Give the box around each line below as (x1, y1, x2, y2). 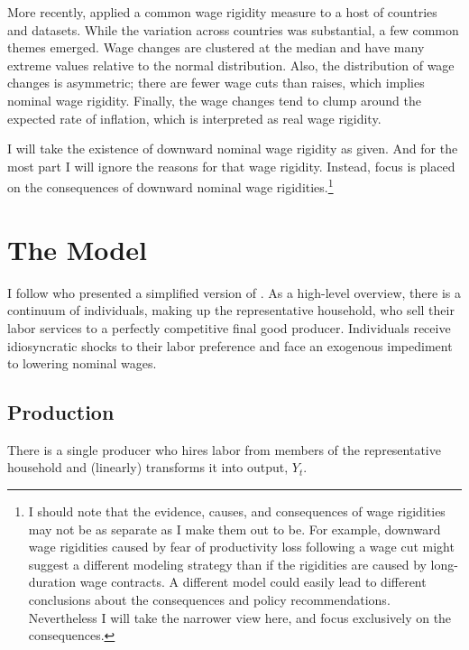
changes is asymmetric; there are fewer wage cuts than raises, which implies (7, 73, 425, 92)
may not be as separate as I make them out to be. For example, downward (28, 519, 441, 538)
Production (7, 398, 115, 426)
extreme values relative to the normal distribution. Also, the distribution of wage (7, 55, 455, 74)
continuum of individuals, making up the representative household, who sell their (7, 301, 455, 320)
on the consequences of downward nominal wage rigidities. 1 (7, 175, 334, 196)
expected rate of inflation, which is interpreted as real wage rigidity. (7, 108, 382, 127)
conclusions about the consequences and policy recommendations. (28, 590, 391, 609)
